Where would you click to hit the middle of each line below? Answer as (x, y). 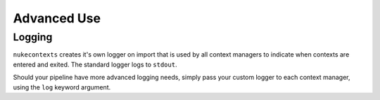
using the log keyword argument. (62, 87)
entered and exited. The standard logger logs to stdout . (95, 64)
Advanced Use (57, 18)
